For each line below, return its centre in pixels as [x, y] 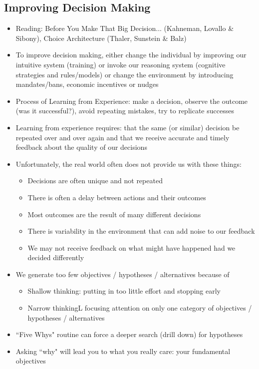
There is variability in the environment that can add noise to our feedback [141, 231]
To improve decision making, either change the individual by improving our [131, 55]
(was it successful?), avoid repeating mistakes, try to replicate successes [125, 111]
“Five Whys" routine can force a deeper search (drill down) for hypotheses [129, 334]
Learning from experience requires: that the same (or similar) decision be [128, 127]
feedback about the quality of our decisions [81, 147]
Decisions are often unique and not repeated [95, 181]
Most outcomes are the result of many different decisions [114, 214]
